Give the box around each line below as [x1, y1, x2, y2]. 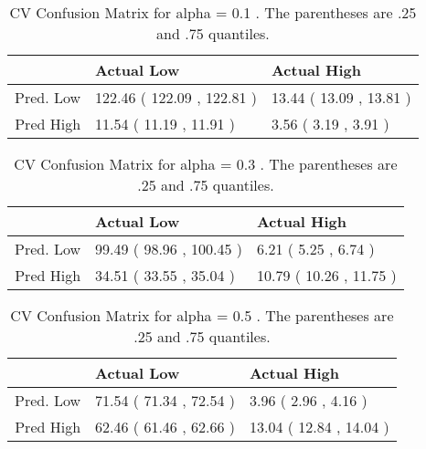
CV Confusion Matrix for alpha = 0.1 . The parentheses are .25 [9, 2, 417, 23]
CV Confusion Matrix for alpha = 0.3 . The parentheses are [14, 153, 398, 174]
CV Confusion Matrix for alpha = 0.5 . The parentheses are [10, 305, 394, 326]
